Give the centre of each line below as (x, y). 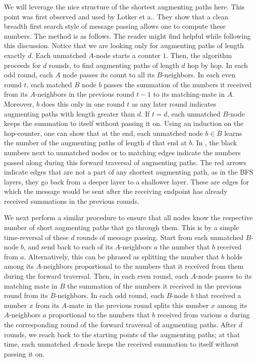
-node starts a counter (127, 55)
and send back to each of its (70, 247)
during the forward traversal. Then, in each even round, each (96, 276)
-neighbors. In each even (199, 75)
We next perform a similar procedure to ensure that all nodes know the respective (128, 217)
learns (233, 133)
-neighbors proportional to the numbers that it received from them (142, 266)
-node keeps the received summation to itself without (158, 344)
